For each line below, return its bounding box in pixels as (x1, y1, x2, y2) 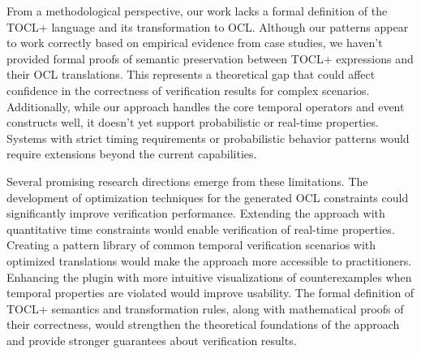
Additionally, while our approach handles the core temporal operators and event (6, 97, 405, 114)
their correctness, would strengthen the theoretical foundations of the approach (6, 316, 400, 333)
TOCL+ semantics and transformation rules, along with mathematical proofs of (6, 300, 404, 317)
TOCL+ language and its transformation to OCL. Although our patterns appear (6, 18, 409, 35)
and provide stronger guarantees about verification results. (6, 331, 297, 348)
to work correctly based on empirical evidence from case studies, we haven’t (6, 34, 383, 51)
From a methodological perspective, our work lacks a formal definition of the (6, 2, 388, 19)
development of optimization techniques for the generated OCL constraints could (6, 188, 409, 205)
